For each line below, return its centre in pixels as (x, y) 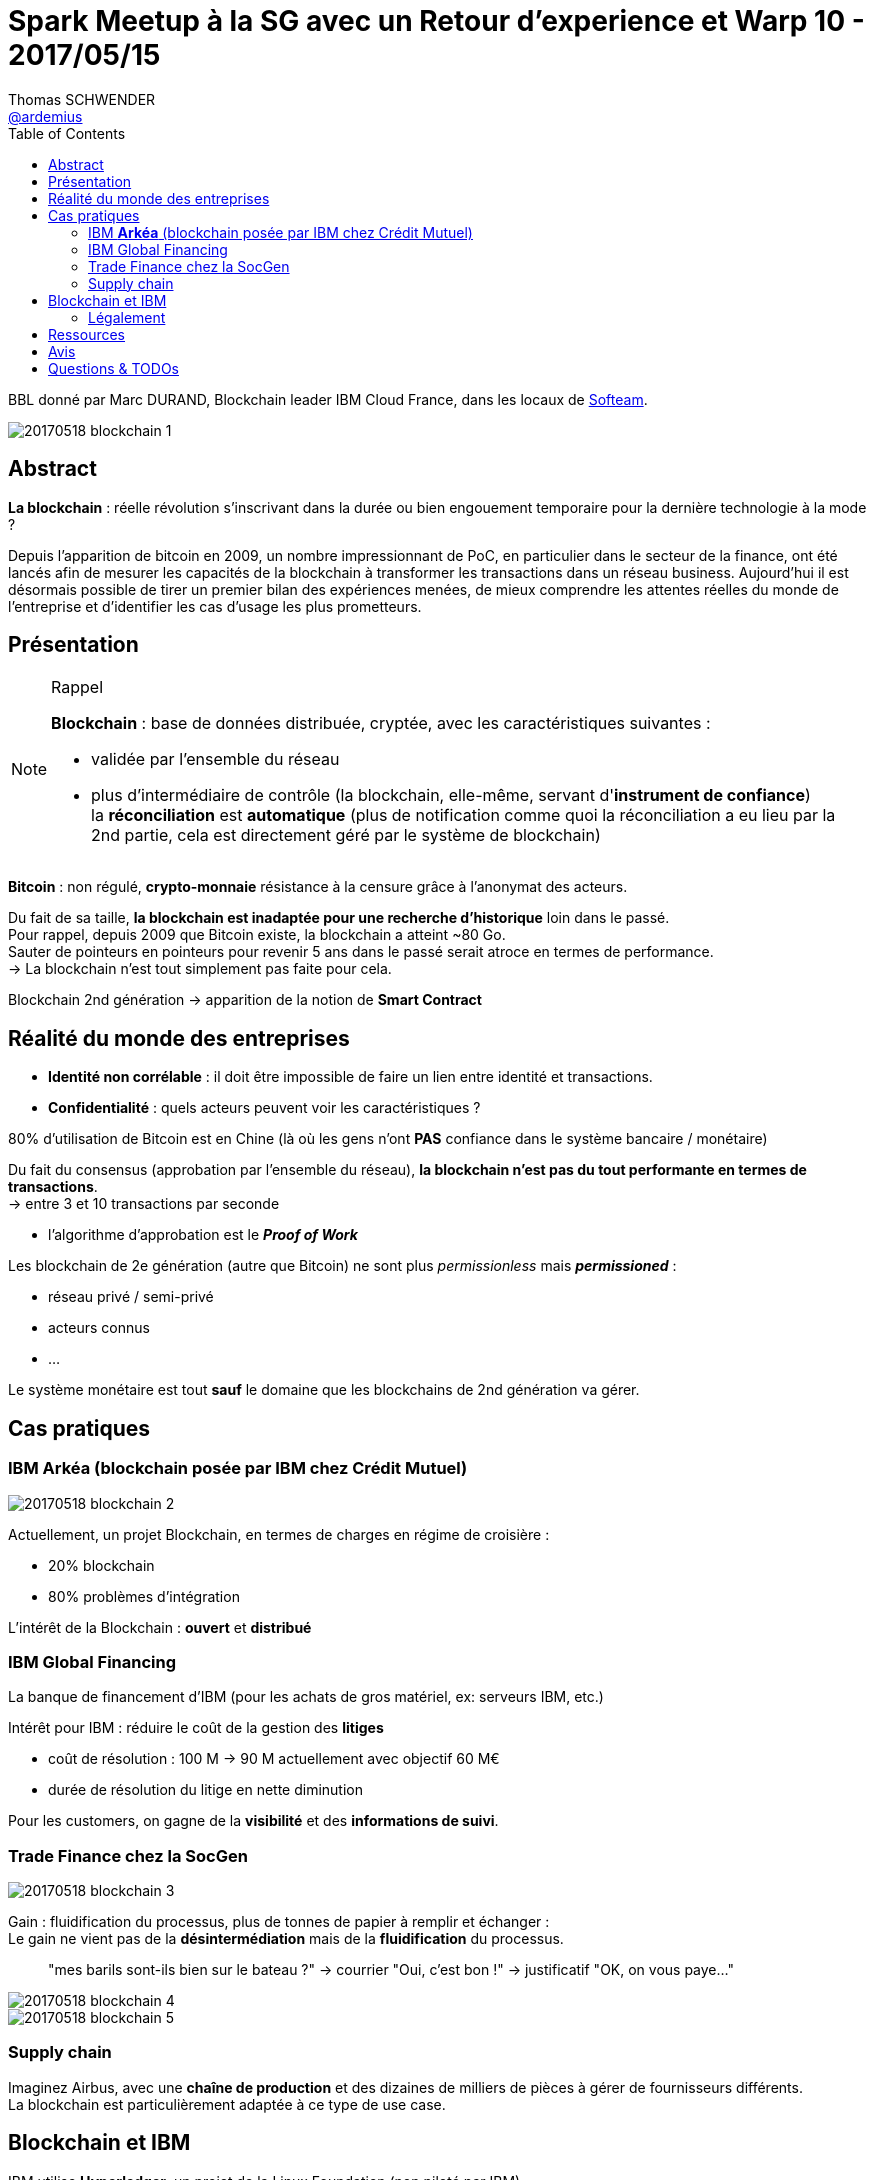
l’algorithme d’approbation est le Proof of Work (203, 1235)
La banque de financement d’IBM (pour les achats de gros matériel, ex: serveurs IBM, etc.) (306, 1697)
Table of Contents (67, 133)
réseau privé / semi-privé (131, 1297)
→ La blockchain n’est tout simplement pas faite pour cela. (200, 969)
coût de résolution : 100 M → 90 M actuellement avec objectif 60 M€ (274, 1759)
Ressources (87, 334)
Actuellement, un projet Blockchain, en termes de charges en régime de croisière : (279, 1534)
